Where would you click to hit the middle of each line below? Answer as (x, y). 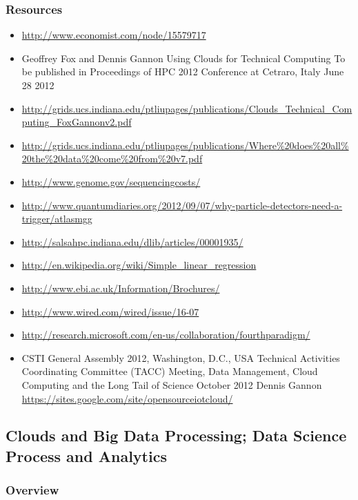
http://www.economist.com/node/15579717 (114, 35)
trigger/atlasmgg (57, 219)
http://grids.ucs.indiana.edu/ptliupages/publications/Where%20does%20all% (185, 145)
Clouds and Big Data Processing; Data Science (176, 435)
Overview (32, 490)
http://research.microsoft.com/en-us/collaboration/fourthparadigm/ (166, 335)
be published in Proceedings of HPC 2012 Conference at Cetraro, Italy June (183, 71)
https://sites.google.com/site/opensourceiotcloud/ (127, 398)
